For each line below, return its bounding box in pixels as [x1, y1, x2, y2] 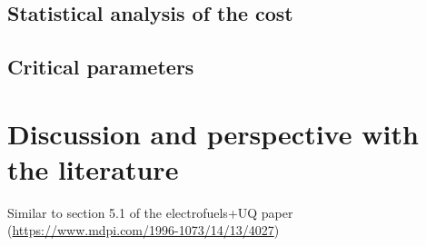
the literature [7, 150, 179, 187]
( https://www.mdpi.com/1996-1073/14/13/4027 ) [7, 221, 280, 240]
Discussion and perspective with [7, 114, 419, 152]
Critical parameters [7, 53, 194, 81]
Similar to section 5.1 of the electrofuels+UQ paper [7, 202, 293, 221]
